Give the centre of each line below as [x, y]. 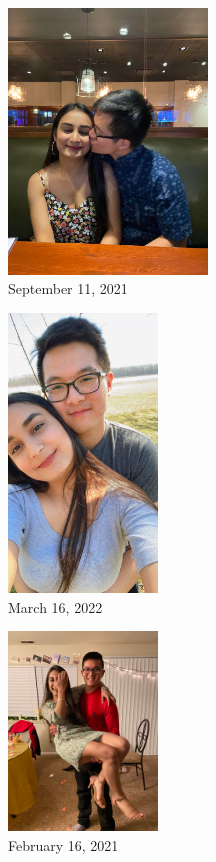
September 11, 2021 [68, 288]
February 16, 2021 [63, 844]
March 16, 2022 [55, 606]
